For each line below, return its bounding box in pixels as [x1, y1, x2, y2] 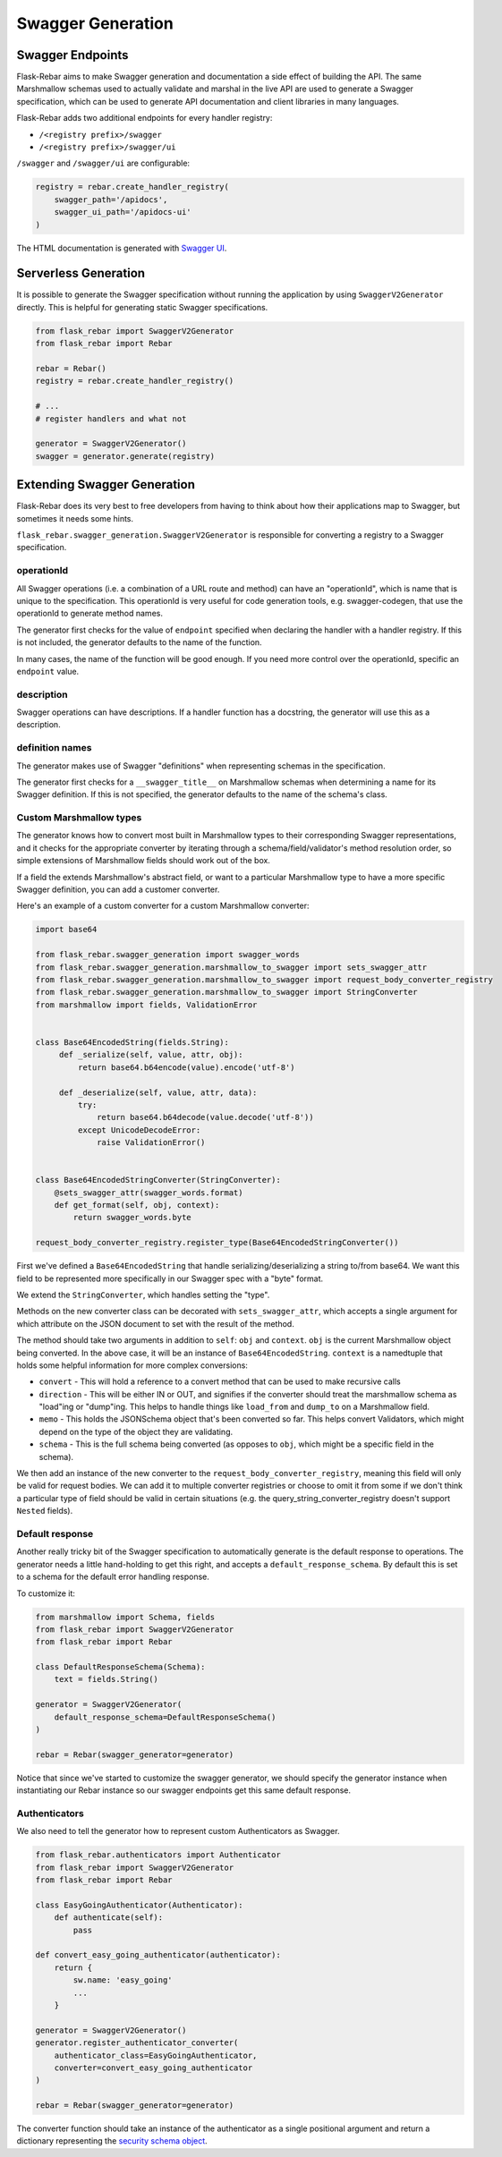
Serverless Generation [16, 266, 146, 281]
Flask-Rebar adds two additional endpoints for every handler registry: [16, 113, 273, 123]
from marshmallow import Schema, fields [35, 1611, 215, 1622]
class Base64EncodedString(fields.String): [35, 1037, 230, 1047]
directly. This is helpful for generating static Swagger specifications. [16, 301, 268, 312]
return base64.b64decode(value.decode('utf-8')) [97, 1112, 314, 1123]
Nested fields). [16, 1506, 73, 1516]
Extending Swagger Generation [16, 477, 196, 492]
